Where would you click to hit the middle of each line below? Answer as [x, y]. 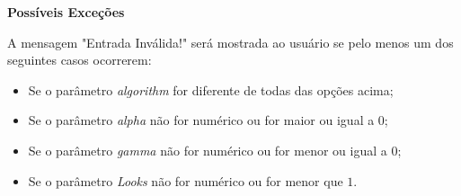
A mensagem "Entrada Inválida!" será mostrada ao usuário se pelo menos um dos [230, 42]
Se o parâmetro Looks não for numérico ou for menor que [186, 180]
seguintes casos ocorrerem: [80, 60]
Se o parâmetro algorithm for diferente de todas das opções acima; [211, 89]
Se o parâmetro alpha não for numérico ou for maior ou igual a [201, 120]
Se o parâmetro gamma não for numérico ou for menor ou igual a [208, 150]
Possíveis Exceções [66, 12]
